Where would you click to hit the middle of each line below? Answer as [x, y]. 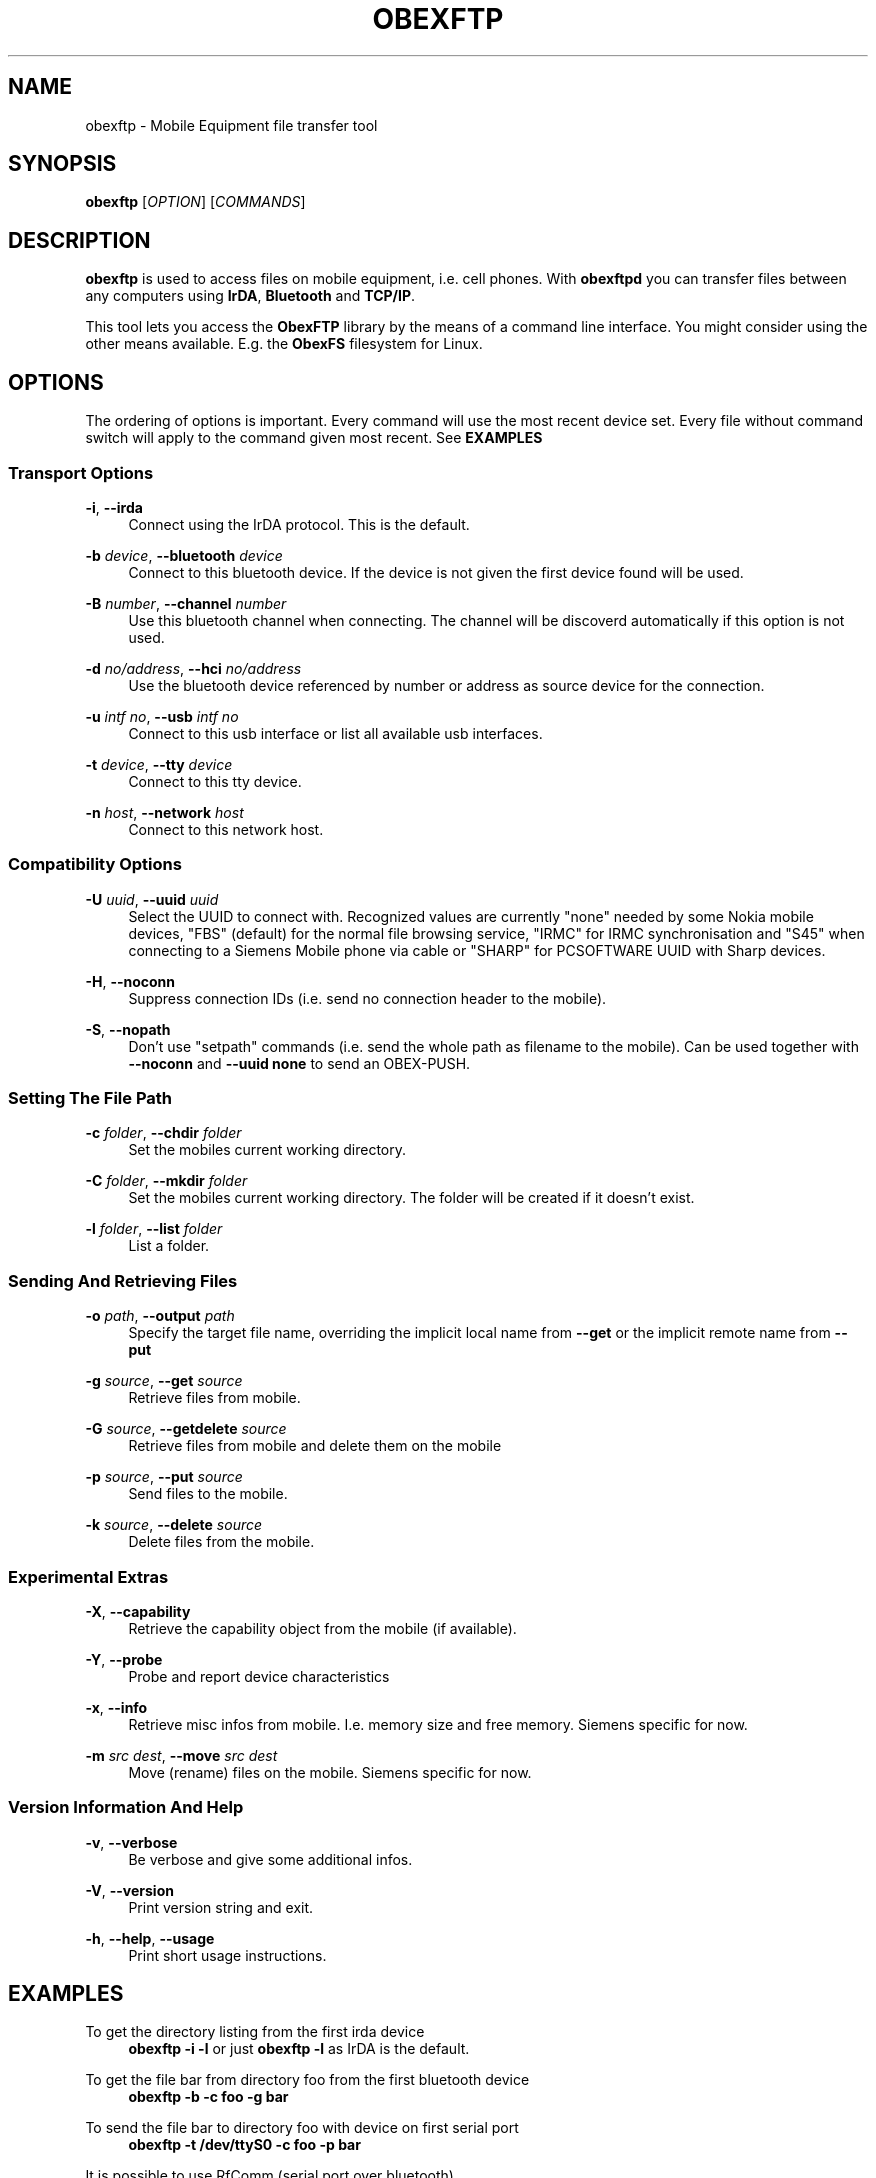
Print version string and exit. [221, 1907]
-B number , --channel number [186, 603]
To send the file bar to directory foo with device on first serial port [302, 2128]
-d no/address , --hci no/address [193, 668]
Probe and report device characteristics [259, 1676]
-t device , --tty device [159, 764]
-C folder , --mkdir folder [166, 1181]
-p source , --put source [164, 1477]
